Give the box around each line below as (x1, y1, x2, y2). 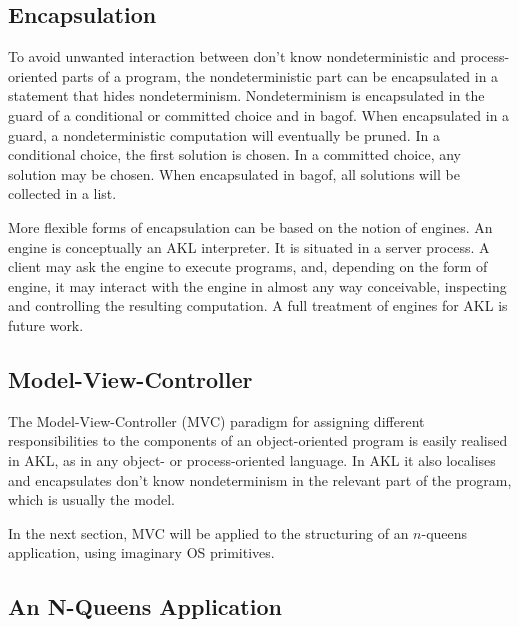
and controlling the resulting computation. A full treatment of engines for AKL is (8, 295, 508, 316)
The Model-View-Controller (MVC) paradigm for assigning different (8, 410, 425, 431)
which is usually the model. (8, 489, 175, 510)
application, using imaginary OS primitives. (8, 542, 275, 563)
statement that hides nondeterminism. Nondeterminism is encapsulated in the (8, 85, 485, 106)
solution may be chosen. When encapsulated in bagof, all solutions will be (8, 163, 460, 184)
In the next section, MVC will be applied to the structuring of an (8, 522, 409, 543)
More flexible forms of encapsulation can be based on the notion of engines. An (8, 216, 493, 237)
